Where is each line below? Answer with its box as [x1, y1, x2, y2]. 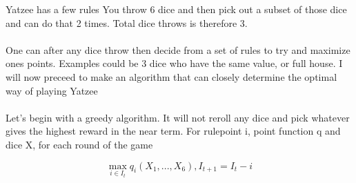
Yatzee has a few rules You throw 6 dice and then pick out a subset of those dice [6, 2, 347, 16]
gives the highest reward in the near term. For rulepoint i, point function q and [6, 124, 341, 138]
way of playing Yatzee [6, 83, 98, 97]
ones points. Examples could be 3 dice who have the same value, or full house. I [6, 56, 343, 70]
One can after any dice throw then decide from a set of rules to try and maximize [6, 42, 350, 57]
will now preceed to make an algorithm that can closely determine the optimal [6, 69, 337, 84]
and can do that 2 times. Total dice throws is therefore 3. [6, 15, 248, 30]
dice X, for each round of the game [6, 137, 153, 151]
